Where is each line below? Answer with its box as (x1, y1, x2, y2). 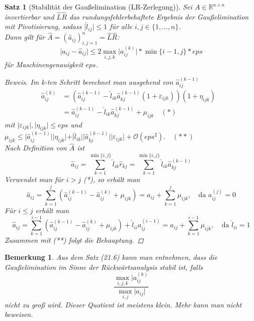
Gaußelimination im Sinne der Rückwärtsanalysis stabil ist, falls (5, 261, 203, 272)
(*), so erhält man (83, 174, 140, 185)
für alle (110, 21, 132, 32)
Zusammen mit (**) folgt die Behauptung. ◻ (5, 235, 144, 245)
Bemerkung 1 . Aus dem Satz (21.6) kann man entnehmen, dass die (5, 252, 218, 262)
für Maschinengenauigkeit (5, 59, 83, 70)
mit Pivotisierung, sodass (5, 21, 82, 32)
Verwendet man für (5, 174, 64, 185)
